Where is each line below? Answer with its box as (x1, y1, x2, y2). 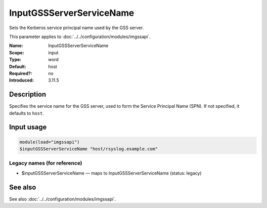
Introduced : (9, 77, 34, 83)
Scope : (9, 49, 24, 55)
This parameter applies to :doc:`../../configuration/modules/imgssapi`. (9, 34, 151, 40)
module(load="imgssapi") (19, 139, 80, 145)
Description (9, 90, 46, 99)
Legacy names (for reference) (9, 160, 83, 166)
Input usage (9, 123, 47, 131)
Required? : (9, 70, 32, 76)
